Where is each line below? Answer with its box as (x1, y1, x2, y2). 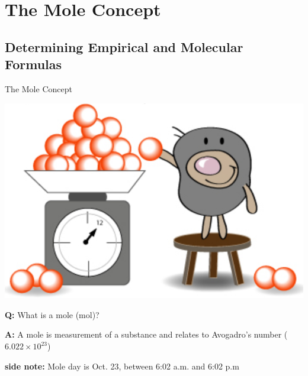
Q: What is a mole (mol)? (5, 308, 100, 320)
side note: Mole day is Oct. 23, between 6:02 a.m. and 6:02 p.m (5, 359, 239, 372)
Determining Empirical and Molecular (5, 37, 243, 56)
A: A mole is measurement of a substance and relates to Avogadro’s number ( (5, 328, 288, 341)
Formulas (5, 55, 62, 73)
